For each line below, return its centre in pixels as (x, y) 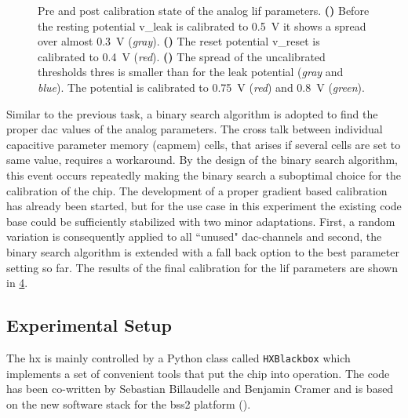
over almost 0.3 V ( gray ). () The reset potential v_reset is (179, 41)
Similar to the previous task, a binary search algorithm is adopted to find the (192, 113)
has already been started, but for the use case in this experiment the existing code (204, 206)
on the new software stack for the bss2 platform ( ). (129, 403)
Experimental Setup (89, 325)
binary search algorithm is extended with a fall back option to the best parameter (203, 251)
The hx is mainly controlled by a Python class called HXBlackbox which (178, 357)
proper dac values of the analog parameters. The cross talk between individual (195, 129)
